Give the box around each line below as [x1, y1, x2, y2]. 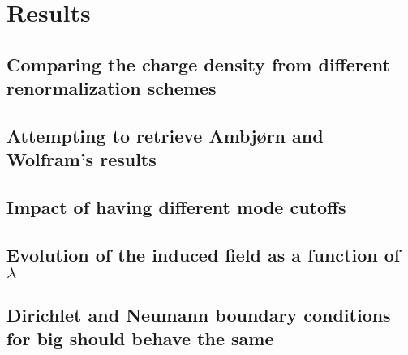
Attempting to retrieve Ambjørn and [6, 122, 324, 148]
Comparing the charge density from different [6, 51, 390, 76]
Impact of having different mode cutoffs [6, 195, 346, 220]
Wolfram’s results [6, 147, 157, 172]
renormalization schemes [6, 75, 217, 101]
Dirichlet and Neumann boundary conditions [6, 302, 391, 327]
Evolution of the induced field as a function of [6, 242, 401, 267]
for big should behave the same [6, 326, 274, 351]
